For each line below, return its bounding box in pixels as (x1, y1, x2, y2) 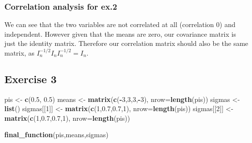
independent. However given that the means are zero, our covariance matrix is (4, 29, 236, 39)
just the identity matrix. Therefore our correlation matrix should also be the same (4, 38, 249, 48)
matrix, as (4, 48, 34, 57)
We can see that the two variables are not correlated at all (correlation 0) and (4, 19, 236, 29)
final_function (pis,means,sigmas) (4, 129, 109, 139)
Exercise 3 (4, 71, 57, 86)
